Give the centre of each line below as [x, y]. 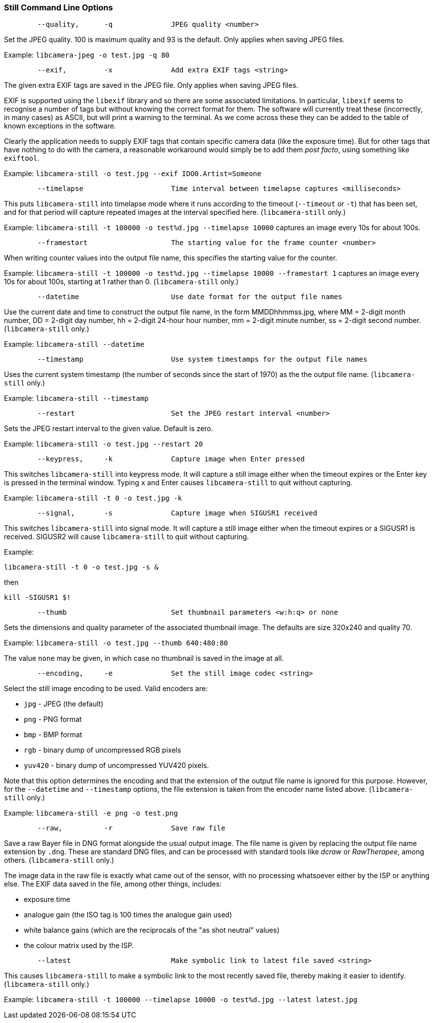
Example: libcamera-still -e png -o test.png [91, 813]
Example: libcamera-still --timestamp [76, 398]
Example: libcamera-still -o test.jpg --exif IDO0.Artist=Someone [133, 174]
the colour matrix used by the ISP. [79, 946]
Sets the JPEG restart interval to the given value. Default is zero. [108, 429]
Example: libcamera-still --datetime [74, 344]
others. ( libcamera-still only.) [59, 860]
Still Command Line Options [58, 7]
